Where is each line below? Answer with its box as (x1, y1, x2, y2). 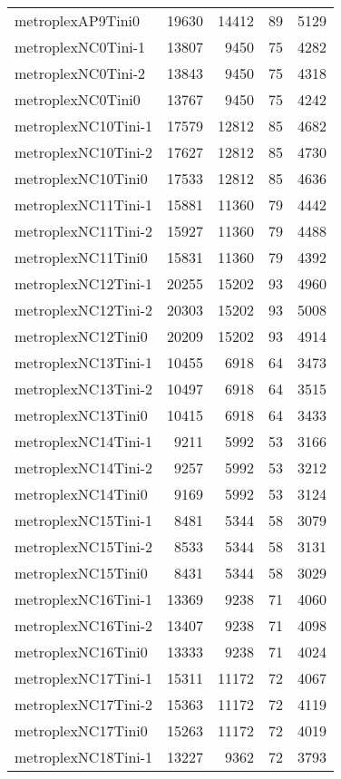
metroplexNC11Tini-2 (15, 220, 153, 241)
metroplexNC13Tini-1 (15, 352, 153, 373)
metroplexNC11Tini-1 (15, 194, 153, 215)
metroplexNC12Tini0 (15, 326, 148, 346)
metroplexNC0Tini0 (15, 89, 141, 110)
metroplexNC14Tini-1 (15, 431, 153, 452)
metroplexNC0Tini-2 (15, 63, 146, 83)
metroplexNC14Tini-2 (15, 457, 153, 478)
